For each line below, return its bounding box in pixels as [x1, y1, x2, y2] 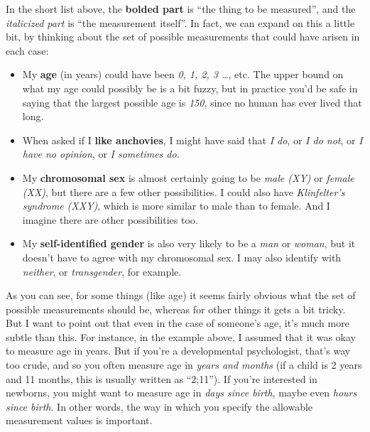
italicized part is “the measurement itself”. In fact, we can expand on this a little [6, 15, 355, 30]
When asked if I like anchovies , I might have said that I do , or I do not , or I [22, 132, 363, 147]
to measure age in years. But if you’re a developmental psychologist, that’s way [6, 343, 351, 358]
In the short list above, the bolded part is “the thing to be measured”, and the [6, 1, 356, 16]
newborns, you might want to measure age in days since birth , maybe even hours [6, 385, 357, 400]
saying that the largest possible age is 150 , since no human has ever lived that [22, 94, 362, 109]
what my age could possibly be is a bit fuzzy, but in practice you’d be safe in [22, 80, 358, 95]
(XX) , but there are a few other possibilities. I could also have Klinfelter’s [22, 184, 345, 199]
